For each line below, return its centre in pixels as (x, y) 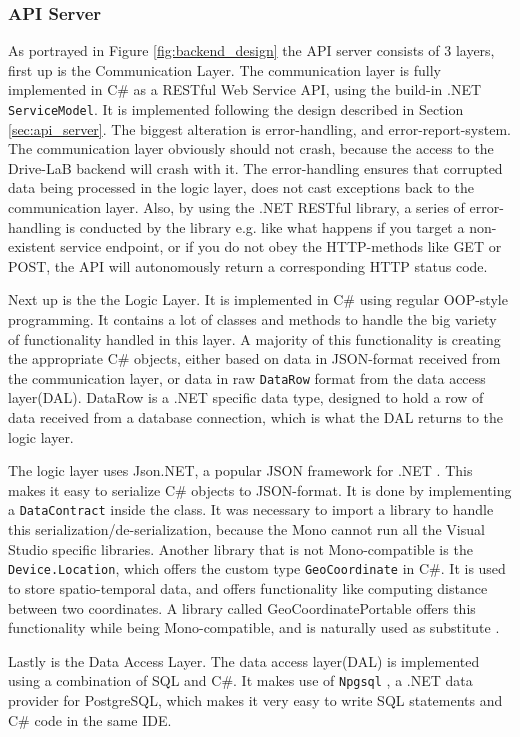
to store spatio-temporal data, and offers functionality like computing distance (248, 587)
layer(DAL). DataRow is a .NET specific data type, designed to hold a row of (246, 397)
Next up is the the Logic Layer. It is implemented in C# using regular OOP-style (258, 299)
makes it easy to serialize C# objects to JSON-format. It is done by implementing (260, 489)
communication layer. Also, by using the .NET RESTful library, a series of (236, 207)
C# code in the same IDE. (90, 719)
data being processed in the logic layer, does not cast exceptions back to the (241, 187)
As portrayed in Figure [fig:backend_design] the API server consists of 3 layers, (251, 50)
